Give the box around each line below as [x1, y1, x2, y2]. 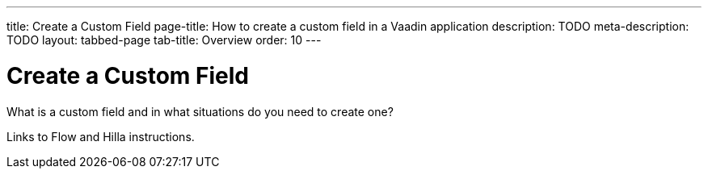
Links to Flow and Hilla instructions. [6, 129, 195, 144]
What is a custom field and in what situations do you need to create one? [6, 104, 394, 119]
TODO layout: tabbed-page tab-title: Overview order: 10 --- [6, 33, 322, 47]
